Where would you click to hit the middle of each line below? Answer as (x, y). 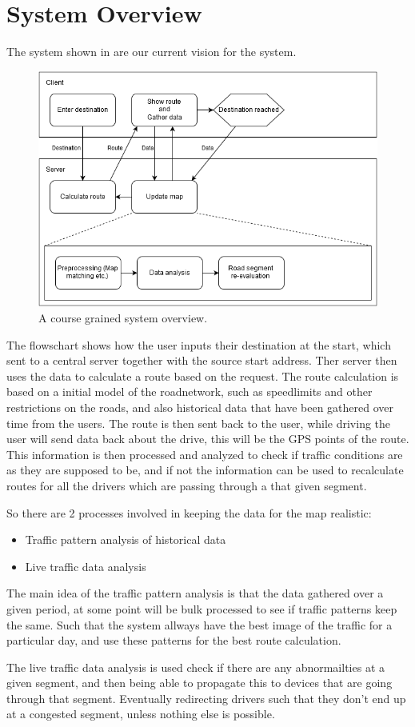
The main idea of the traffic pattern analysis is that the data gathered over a (195, 593)
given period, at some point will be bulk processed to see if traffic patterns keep (202, 608)
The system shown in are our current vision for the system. (152, 52)
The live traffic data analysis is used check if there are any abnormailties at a (196, 667)
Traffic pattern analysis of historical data (126, 539)
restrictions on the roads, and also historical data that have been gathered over (200, 407)
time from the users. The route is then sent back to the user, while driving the (199, 423)
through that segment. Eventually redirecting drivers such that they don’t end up (206, 698)
